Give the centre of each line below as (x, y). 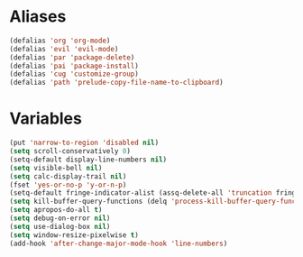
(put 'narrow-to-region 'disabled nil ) (84, 143)
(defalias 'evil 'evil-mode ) (64, 49)
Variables (46, 119)
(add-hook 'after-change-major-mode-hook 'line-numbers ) (119, 243)
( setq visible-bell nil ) (56, 168)
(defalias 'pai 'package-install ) (74, 66)
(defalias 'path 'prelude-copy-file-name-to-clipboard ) (116, 83)
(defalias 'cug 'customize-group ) (74, 74)
